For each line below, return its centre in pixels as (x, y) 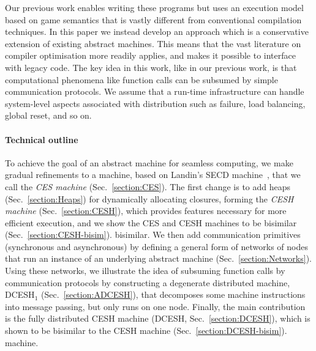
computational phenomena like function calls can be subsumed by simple (141, 79)
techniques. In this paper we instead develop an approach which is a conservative (157, 31)
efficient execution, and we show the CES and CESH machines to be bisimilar (151, 222)
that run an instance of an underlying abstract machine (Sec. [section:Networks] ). (159, 258)
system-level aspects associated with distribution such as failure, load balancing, (155, 103)
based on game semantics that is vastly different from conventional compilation (153, 19)
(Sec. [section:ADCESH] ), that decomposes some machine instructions (173, 294)
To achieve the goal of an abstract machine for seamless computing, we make (149, 162)
